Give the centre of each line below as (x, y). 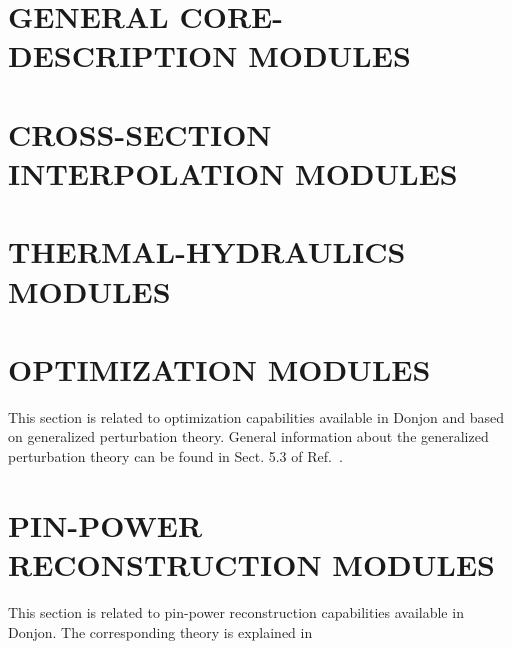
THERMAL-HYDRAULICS (207, 251)
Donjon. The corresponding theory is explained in (160, 631)
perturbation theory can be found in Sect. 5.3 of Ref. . (175, 456)
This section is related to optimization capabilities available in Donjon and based (256, 416)
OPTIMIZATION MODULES (219, 368)
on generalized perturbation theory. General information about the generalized (248, 436)
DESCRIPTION (123, 55)
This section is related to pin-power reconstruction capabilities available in (236, 611)
